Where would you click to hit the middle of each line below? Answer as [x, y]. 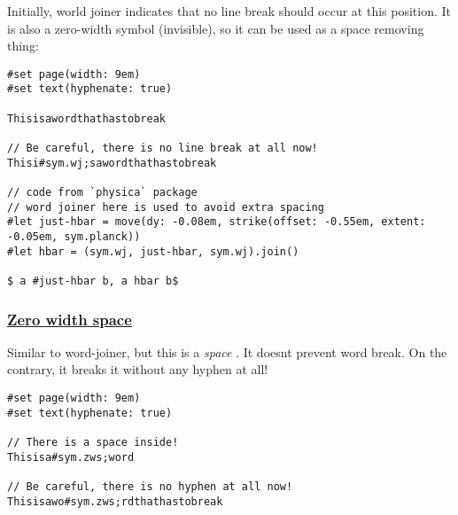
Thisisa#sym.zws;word [71, 457]
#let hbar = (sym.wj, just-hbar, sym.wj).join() [153, 251]
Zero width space [70, 319]
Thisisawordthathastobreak [86, 118]
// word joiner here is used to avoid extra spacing [166, 207]
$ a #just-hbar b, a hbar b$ [93, 281]
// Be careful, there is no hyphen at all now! [150, 486]
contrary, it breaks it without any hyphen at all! [138, 369]
